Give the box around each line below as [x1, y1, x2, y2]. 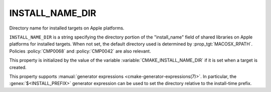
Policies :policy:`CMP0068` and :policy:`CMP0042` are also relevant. [9, 48, 152, 54]
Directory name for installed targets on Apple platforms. [9, 25, 125, 31]
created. [9, 64, 27, 70]
